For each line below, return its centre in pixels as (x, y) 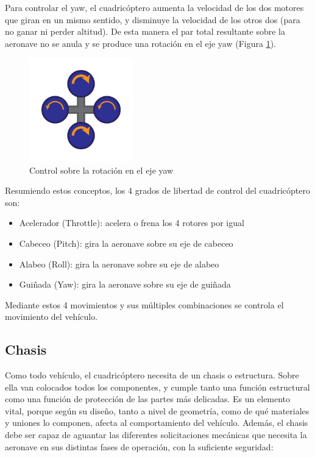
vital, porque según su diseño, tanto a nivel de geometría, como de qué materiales (157, 410)
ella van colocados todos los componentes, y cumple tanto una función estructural (157, 387)
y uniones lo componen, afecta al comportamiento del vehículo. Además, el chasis (157, 423)
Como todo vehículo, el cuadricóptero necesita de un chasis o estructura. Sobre (152, 375)
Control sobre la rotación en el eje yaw (101, 170)
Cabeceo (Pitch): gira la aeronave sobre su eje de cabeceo (126, 243)
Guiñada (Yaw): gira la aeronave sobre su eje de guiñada (125, 284)
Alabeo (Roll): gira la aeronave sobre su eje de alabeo (119, 264)
